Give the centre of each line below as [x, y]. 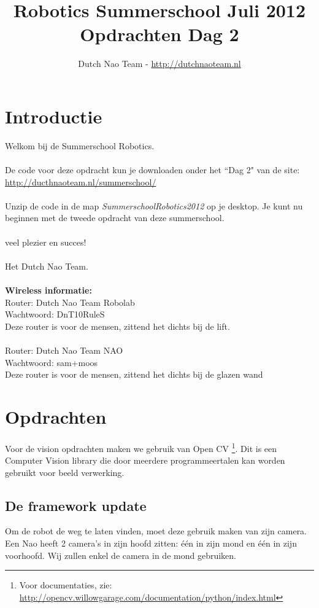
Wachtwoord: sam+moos [52, 362]
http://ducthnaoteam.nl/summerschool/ [81, 181]
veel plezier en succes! [46, 242]
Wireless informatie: [48, 290]
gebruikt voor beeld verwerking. [65, 472]
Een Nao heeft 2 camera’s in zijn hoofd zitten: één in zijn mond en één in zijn [151, 543]
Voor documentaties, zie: [66, 585]
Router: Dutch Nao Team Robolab [70, 302]
